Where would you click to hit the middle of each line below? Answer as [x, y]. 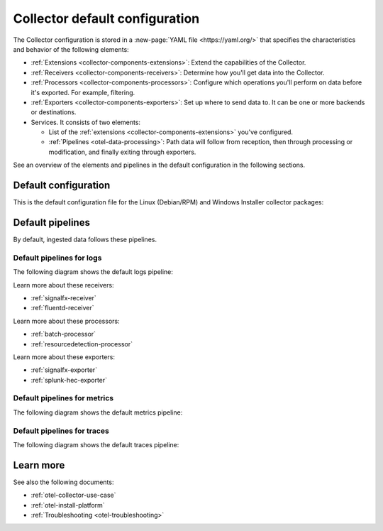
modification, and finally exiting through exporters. [122, 152]
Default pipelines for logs [57, 258]
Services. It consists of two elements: [86, 122]
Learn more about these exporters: [64, 357]
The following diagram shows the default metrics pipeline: [98, 412]
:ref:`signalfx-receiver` [64, 297]
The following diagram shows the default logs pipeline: [93, 272]
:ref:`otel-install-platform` [68, 505]
